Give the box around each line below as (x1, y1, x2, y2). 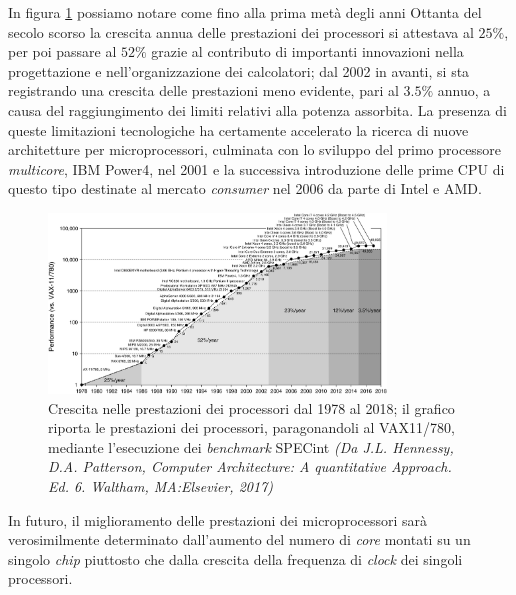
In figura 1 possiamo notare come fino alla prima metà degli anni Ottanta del (8, 2, 482, 22)
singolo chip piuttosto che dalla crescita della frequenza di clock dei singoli (8, 548, 463, 569)
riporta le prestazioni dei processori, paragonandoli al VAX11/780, (48, 417, 455, 438)
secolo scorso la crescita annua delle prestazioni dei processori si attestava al (8, 21, 474, 42)
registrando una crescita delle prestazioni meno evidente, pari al (8, 80, 399, 101)
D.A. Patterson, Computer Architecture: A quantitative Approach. (48, 456, 452, 477)
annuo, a (437, 80, 491, 101)
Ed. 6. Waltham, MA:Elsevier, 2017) (48, 475, 274, 496)
